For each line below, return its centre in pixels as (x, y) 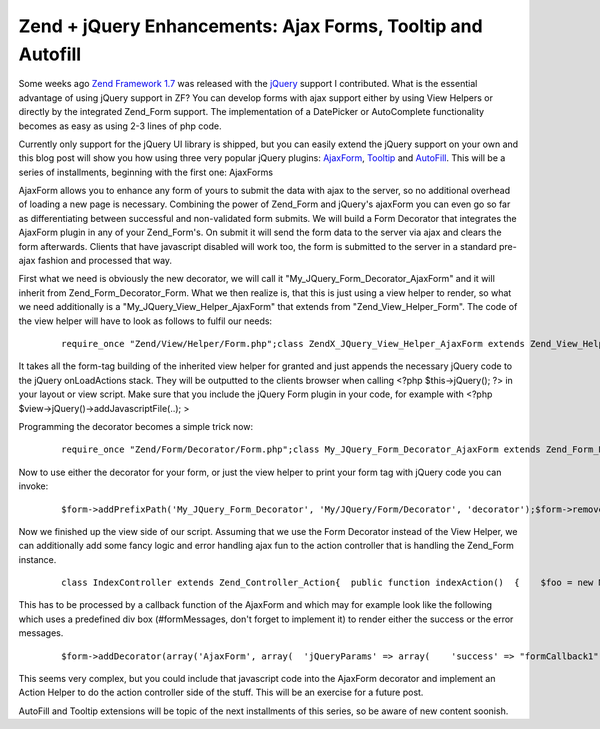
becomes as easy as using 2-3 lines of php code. (120, 126)
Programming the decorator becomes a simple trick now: (136, 426)
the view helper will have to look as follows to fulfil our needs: (145, 321)
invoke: (33, 486)
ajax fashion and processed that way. (95, 261)
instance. (37, 559)
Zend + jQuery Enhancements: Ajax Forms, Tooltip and (251, 26)
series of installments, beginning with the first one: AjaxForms (146, 172)
